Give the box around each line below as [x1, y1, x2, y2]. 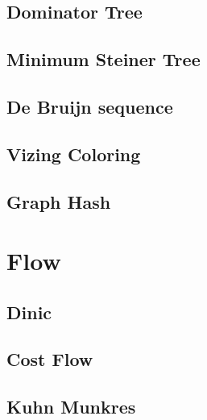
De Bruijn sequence [6, 94, 173, 119]
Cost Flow [6, 347, 93, 372]
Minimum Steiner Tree [6, 47, 201, 72]
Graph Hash [6, 189, 111, 214]
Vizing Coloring [6, 141, 141, 166]
